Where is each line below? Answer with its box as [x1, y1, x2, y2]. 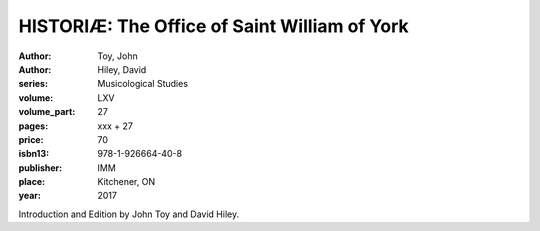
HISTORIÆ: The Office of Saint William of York [18, 15, 409, 37]
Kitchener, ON [97, 176, 155, 188]
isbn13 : [18, 148, 50, 160]
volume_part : [18, 106, 76, 118]
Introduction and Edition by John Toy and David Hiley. [18, 208, 240, 220]
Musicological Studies [97, 78, 189, 90]
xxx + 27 [97, 120, 134, 132]
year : [18, 190, 42, 202]
